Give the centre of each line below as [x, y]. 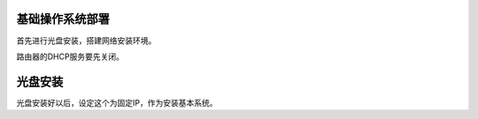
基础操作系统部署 [63, 19]
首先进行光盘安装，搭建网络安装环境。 [86, 41]
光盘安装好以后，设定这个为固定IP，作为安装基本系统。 [117, 102]
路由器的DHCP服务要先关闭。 [70, 56]
